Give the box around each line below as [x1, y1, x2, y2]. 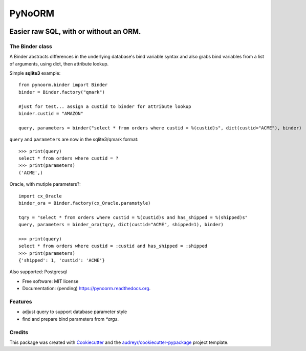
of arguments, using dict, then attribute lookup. [9, 60, 109, 67]
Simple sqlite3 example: [9, 70, 61, 76]
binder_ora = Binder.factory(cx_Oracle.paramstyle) [18, 200, 151, 206]
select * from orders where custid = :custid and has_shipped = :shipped [18, 243, 208, 249]
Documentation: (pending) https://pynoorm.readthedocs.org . [22, 286, 151, 292]
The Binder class [9, 42, 52, 50]
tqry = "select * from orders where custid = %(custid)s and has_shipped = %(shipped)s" [18, 214, 248, 220]
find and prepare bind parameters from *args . [22, 316, 119, 322]
